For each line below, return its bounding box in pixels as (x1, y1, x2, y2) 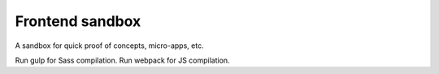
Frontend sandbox (15, 12, 141, 30)
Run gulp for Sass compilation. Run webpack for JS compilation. (15, 55, 231, 65)
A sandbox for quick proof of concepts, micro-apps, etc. (15, 41, 204, 50)
